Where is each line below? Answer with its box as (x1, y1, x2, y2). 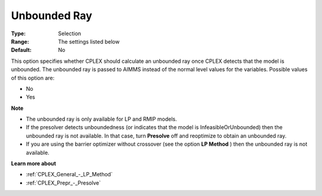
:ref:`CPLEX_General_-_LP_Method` (26, 171, 113, 178)
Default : (11, 47, 32, 54)
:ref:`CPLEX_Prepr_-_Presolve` (26, 179, 101, 186)
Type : (11, 30, 26, 37)
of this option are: (11, 74, 55, 81)
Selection (58, 30, 82, 37)
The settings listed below (58, 38, 120, 45)
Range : (11, 38, 29, 45)
